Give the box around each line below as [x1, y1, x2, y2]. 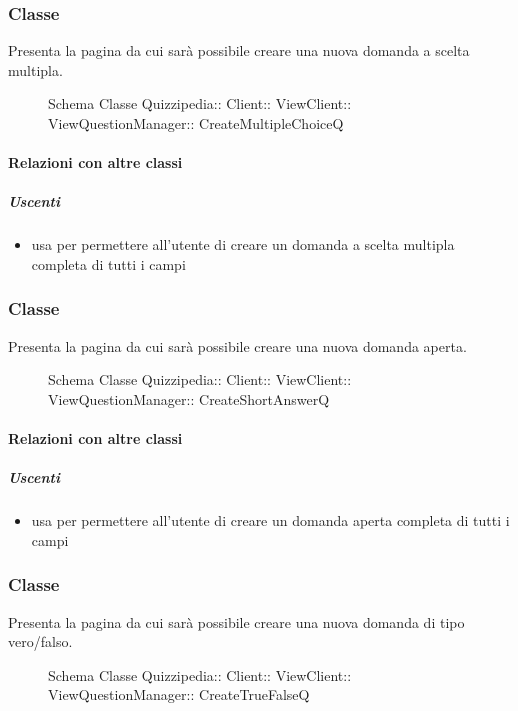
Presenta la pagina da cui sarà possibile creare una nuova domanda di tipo [8, 611, 465, 632]
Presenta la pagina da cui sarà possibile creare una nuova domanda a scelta [8, 40, 470, 61]
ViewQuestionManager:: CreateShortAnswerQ [48, 388, 330, 409]
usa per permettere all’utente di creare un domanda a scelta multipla [31, 234, 455, 255]
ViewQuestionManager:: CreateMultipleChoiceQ [48, 113, 344, 133]
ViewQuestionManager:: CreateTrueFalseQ [48, 684, 310, 705]
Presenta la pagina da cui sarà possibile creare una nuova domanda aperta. [8, 335, 467, 356]
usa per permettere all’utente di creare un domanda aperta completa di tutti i [31, 510, 510, 531]
